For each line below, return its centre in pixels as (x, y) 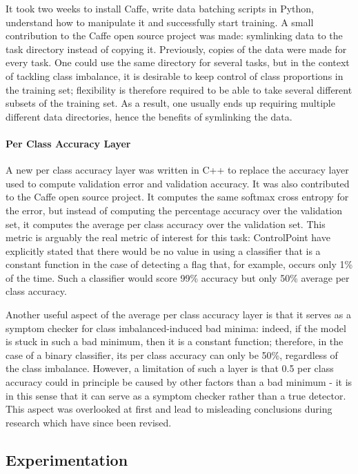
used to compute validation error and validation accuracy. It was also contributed (178, 183)
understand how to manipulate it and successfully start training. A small (160, 22)
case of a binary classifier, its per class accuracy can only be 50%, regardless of (172, 354)
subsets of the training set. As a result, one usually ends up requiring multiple (170, 103)
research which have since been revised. (89, 422)
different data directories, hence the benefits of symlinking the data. (149, 116)
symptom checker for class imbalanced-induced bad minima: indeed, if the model (176, 328)
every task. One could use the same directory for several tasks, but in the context (178, 62)
